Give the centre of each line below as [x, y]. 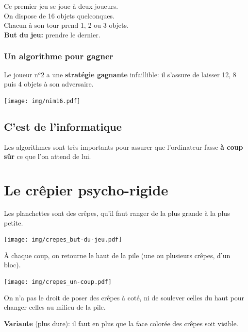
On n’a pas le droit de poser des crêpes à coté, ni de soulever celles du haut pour [124, 297]
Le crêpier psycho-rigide [86, 190]
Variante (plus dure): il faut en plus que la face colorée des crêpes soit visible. [121, 323]
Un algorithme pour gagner [59, 56]
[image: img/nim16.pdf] [42, 101]
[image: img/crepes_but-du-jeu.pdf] [63, 240]
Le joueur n [21, 74]
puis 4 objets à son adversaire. [49, 84]
